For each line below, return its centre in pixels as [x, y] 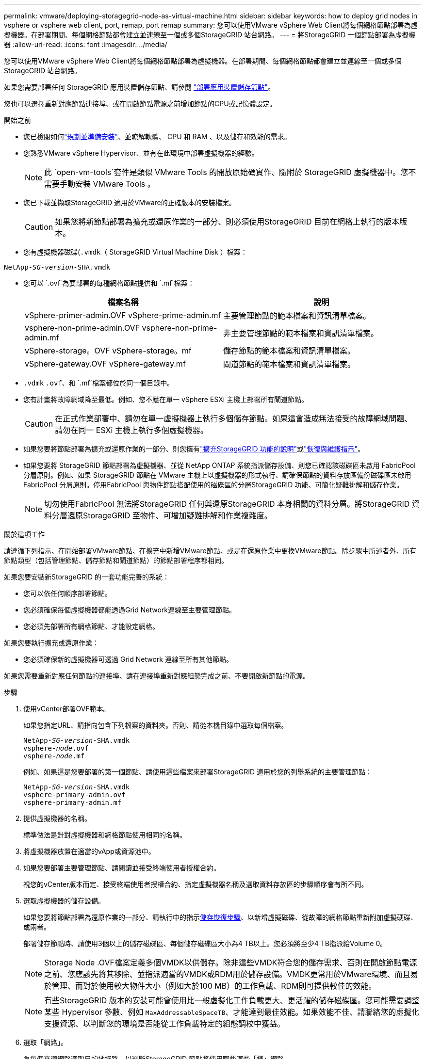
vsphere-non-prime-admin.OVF [82, 328]
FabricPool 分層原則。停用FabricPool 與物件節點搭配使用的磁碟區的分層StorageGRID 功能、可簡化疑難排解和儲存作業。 [213, 485]
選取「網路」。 [45, 1042]
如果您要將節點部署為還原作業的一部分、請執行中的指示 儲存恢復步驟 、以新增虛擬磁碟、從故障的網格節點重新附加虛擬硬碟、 [220, 917]
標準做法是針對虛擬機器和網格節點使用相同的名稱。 [105, 835]
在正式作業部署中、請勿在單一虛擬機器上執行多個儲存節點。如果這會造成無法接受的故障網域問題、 [234, 418]
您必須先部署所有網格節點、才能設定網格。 [91, 626]
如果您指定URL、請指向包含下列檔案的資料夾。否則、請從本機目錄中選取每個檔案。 [156, 725]
